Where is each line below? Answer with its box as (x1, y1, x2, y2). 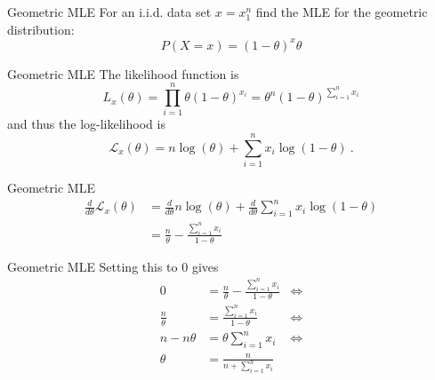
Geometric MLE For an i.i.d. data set (7, 3, 212, 20)
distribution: (7, 20, 75, 38)
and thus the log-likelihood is (7, 115, 165, 133)
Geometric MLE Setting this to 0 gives (7, 257, 219, 275)
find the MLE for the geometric (255, 3, 428, 20)
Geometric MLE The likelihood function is (7, 64, 239, 83)
